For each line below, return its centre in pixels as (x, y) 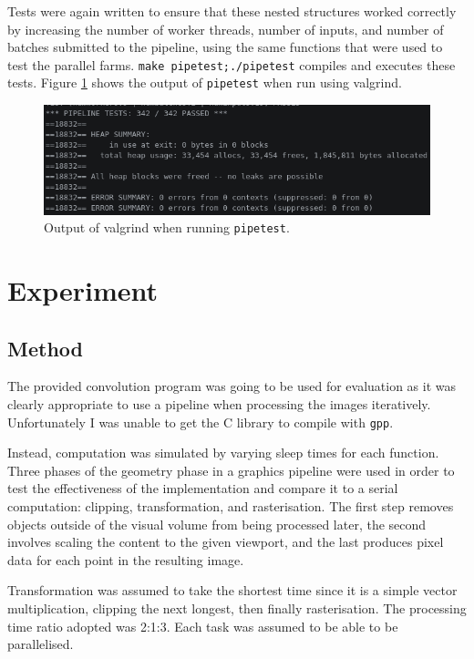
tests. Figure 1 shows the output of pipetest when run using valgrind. (205, 82)
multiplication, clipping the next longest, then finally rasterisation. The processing (237, 608)
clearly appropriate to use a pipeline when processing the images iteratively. (219, 404)
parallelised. (41, 644)
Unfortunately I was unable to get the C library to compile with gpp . (201, 422)
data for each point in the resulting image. (126, 559)
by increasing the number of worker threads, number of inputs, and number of (226, 29)
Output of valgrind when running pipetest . (167, 227)
